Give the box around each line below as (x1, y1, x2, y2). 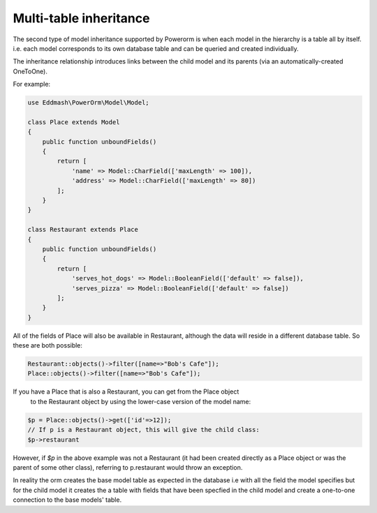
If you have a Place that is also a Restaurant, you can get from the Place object (13, 387, 239, 396)
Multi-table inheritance (13, 10, 150, 26)
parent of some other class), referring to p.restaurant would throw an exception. (13, 463, 243, 471)
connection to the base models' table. (13, 496, 122, 504)
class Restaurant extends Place (27, 225, 139, 234)
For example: (13, 80, 51, 89)
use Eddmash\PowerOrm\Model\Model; (27, 98, 149, 107)
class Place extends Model (27, 118, 120, 126)
